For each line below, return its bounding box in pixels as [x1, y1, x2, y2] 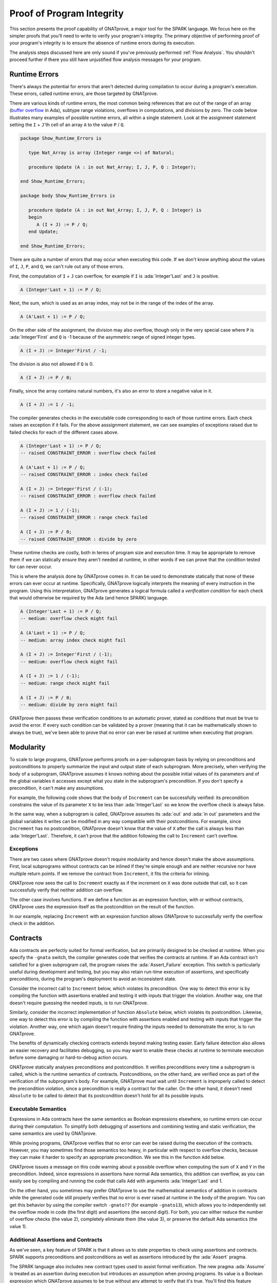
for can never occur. [9, 563, 52, 570]
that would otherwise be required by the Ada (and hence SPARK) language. [9, 594, 169, 600]
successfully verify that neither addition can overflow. [9, 887, 123, 893]
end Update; [28, 229, 58, 235]
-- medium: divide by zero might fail [20, 702, 118, 708]
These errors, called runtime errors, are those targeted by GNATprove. [9, 90, 159, 97]
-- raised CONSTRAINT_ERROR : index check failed [20, 472, 148, 477]
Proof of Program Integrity [9, 8, 124, 19]
